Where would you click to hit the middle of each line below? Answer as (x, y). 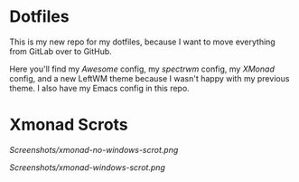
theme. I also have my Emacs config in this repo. (99, 88)
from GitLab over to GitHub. (61, 51)
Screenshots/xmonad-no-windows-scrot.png (94, 149)
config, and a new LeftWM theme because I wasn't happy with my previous (149, 78)
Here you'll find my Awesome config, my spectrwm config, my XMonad (142, 69)
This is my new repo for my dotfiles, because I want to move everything (142, 42)
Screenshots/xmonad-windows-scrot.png (87, 167)
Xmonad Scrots (69, 125)
